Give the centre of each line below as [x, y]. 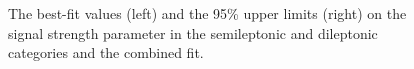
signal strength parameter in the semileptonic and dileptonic [193, 32]
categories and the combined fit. [106, 52]
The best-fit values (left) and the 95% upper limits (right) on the [207, 13]
